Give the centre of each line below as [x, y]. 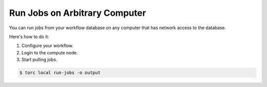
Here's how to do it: [29, 37]
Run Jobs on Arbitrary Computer [78, 13]
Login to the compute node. [50, 52]
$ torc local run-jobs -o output [60, 73]
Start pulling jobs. [40, 60]
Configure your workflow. [47, 46]
